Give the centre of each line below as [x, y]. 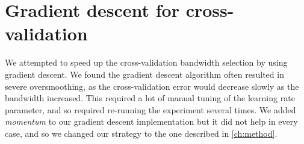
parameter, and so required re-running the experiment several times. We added [150, 109]
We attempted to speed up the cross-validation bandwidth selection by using [146, 62]
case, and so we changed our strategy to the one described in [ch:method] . [141, 133]
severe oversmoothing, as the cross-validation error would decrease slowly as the [152, 86]
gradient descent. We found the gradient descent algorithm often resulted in [144, 74]
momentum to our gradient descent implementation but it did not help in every [151, 121]
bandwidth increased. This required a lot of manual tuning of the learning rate [150, 98]
